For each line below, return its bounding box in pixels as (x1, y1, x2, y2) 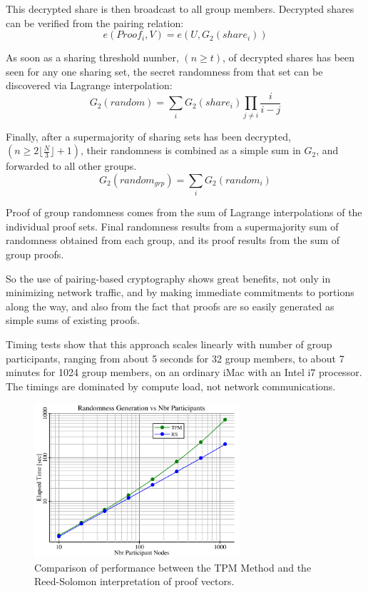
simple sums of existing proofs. (6, 313, 140, 328)
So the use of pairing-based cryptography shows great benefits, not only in (6, 270, 331, 285)
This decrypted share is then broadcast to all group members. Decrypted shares (6, 1, 354, 16)
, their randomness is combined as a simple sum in (80, 143, 301, 158)
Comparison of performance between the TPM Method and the (34, 559, 312, 574)
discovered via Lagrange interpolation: (6, 78, 173, 93)
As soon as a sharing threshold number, (6, 50, 179, 65)
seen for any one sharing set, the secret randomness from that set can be (6, 64, 323, 78)
